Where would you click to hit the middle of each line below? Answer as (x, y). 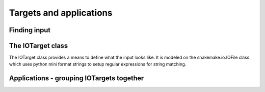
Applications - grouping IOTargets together (77, 78)
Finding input (30, 30)
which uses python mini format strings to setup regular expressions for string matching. (98, 64)
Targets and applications (61, 13)
